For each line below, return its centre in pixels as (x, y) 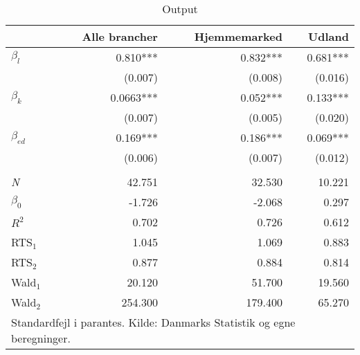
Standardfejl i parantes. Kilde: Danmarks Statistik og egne (153, 322)
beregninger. (41, 338)
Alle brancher (120, 36)
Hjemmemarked (238, 36)
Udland (328, 36)
